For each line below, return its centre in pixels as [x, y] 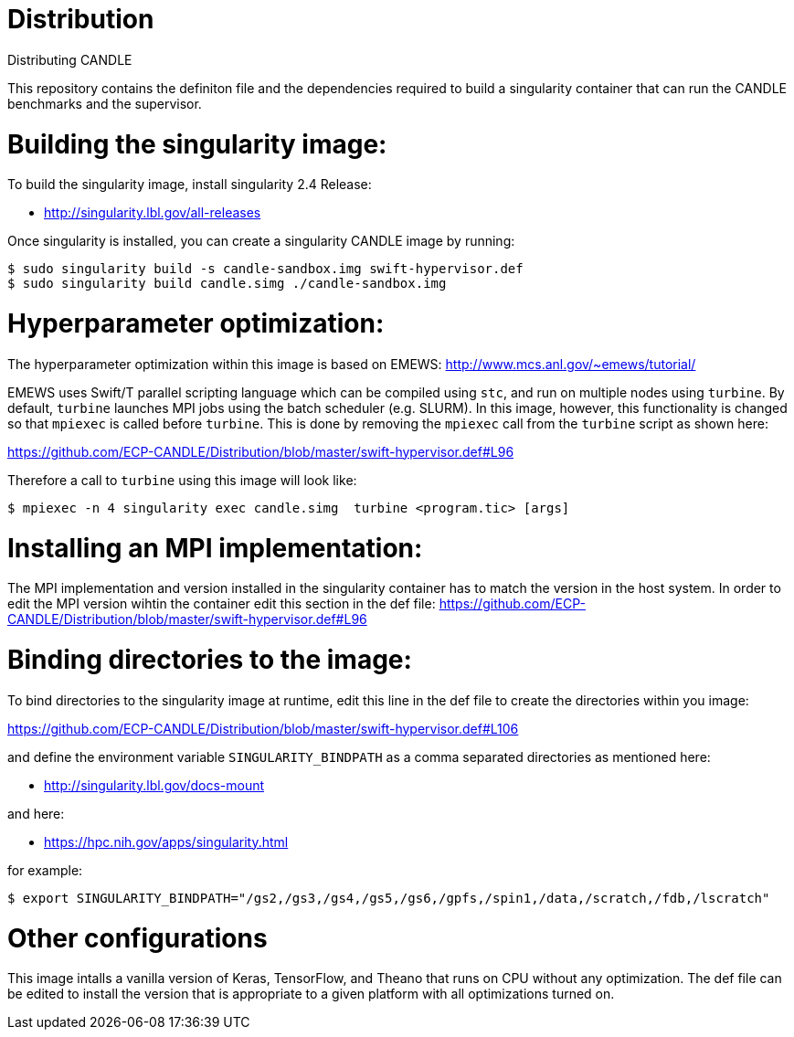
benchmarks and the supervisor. [105, 103]
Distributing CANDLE [70, 59]
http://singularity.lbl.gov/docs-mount [154, 785]
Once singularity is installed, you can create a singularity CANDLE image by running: [261, 241]
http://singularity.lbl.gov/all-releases [153, 213]
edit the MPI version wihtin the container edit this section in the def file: [222, 604]
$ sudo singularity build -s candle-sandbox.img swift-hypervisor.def [265, 269]
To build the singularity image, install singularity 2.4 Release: [190, 185]
